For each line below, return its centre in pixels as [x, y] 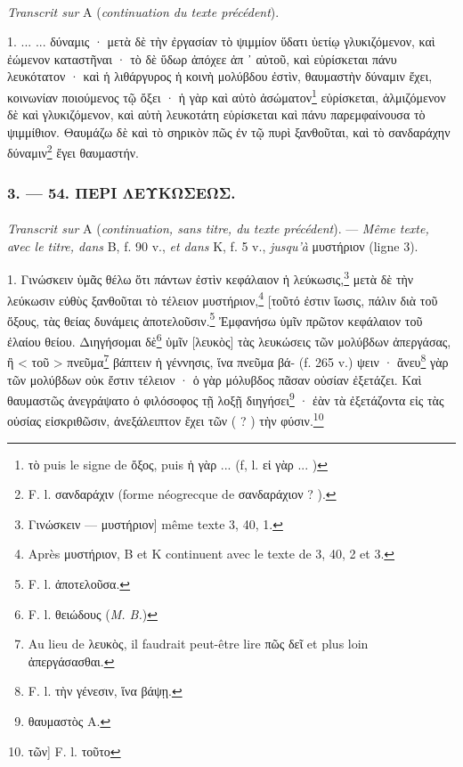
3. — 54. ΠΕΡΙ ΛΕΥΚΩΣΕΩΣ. [122, 192]
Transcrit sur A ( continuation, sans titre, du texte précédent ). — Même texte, [218, 228]
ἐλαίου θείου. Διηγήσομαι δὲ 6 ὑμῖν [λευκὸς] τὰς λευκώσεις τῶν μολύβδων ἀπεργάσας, [229, 340]
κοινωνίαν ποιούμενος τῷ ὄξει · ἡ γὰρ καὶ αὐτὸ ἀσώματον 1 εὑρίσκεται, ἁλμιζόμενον [227, 95]
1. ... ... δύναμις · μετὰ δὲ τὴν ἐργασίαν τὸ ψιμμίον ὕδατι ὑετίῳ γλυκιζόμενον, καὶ [221, 41]
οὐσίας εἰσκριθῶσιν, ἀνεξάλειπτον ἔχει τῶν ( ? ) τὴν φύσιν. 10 [166, 420]
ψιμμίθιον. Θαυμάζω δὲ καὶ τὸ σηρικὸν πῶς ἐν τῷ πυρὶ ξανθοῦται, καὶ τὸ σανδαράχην [229, 131]
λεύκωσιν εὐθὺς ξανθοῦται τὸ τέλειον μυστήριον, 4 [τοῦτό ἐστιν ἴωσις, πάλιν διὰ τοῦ [223, 298]
